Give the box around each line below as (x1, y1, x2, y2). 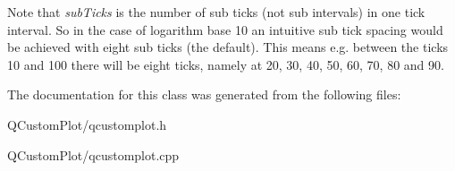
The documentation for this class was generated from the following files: (7, 85, 401, 104)
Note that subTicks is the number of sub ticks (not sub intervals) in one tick (7, 3, 426, 21)
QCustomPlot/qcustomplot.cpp (7, 145, 180, 164)
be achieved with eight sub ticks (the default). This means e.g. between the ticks (7, 38, 449, 56)
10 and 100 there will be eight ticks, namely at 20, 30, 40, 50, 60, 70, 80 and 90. (7, 55, 444, 73)
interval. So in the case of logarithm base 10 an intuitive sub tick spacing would (7, 20, 443, 38)
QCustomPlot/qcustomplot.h (7, 115, 167, 133)
